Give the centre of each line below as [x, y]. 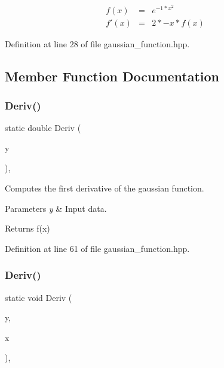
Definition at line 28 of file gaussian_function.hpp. [97, 43]
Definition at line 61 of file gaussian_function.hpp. [97, 248]
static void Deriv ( [39, 297]
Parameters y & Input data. [56, 208]
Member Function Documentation [112, 76]
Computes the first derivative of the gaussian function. [105, 188]
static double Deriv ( [43, 128]
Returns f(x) [27, 228]
